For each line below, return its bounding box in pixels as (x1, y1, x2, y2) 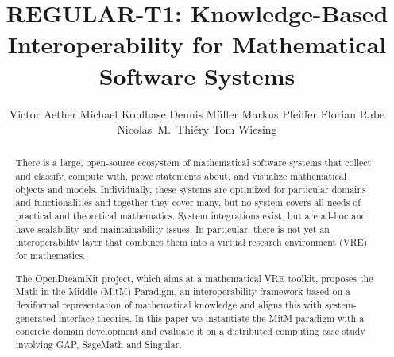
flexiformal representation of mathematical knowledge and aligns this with (15, 297, 323, 311)
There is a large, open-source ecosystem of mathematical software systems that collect (15, 156, 372, 169)
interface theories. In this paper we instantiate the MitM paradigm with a (58, 311, 365, 324)
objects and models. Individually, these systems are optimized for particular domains (15, 182, 366, 196)
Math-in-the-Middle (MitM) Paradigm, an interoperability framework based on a (15, 285, 351, 298)
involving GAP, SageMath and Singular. (15, 337, 182, 351)
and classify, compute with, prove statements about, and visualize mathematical (15, 169, 346, 183)
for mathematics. (15, 249, 86, 262)
